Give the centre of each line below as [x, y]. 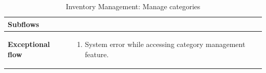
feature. [97, 54]
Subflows [24, 24]
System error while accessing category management [165, 44]
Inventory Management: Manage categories [133, 6]
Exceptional [29, 44]
